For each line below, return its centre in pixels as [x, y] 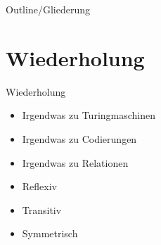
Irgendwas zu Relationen [75, 162]
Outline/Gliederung [48, 9]
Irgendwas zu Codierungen [79, 138]
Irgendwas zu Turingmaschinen [89, 115]
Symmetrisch [50, 233]
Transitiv [42, 209]
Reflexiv [39, 186]
